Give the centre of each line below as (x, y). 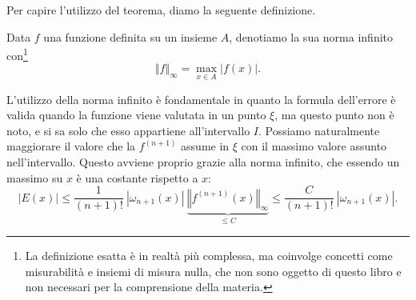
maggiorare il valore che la (71, 146)
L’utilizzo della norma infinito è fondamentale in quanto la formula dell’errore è (201, 99)
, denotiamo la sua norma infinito (311, 36)
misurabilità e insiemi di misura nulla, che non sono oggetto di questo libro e (213, 271)
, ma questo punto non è (334, 115)
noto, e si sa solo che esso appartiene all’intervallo (128, 130)
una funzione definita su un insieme (130, 36)
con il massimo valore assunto (314, 146)
